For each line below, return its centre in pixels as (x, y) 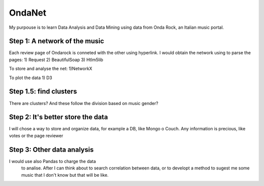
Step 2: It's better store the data (58, 117)
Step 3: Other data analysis (51, 150)
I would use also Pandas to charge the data (53, 161)
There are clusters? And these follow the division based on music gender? (84, 103)
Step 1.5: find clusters (43, 92)
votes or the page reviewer (36, 135)
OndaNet (28, 13)
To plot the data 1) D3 (31, 78)
